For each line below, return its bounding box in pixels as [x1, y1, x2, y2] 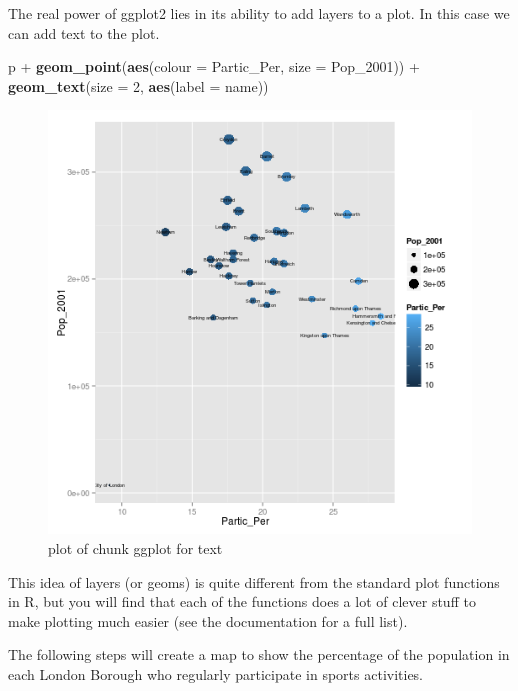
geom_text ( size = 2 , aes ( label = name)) [8, 75, 269, 96]
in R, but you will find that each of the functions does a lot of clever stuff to [8, 591, 476, 612]
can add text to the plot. [8, 22, 160, 43]
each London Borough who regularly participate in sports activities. [8, 663, 424, 684]
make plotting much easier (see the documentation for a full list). [8, 610, 408, 631]
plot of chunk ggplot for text [48, 537, 223, 558]
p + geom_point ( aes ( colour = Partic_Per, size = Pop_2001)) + [8, 56, 420, 77]
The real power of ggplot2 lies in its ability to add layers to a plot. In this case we [8, 3, 510, 23]
